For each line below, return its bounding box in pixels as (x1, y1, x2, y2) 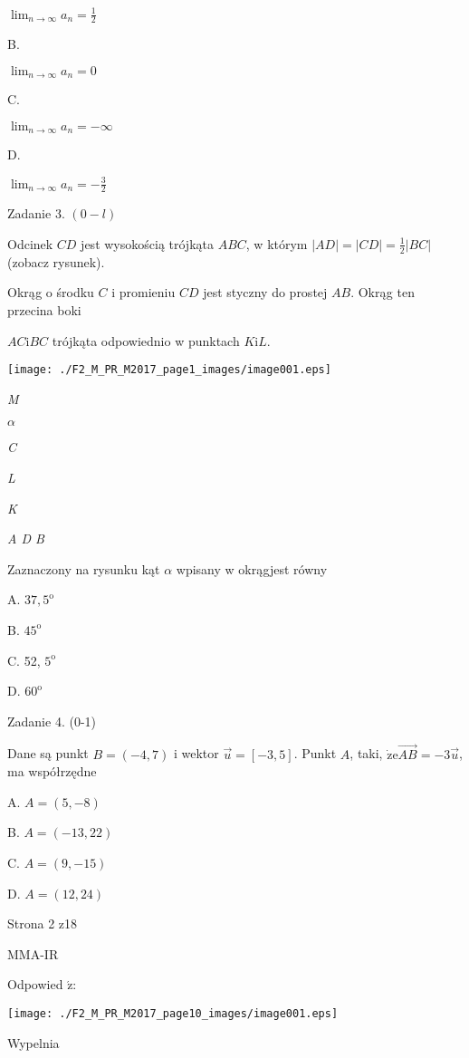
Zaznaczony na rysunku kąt (7, 559, 160, 578)
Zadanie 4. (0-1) (7, 711, 96, 730)
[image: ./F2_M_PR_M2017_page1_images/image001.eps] (7, 363, 331, 377)
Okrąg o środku (7, 283, 94, 302)
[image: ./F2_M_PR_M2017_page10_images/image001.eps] (7, 1006, 339, 1020)
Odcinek (7, 234, 53, 253)
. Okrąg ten (350, 283, 415, 302)
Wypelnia (7, 1033, 60, 1052)
